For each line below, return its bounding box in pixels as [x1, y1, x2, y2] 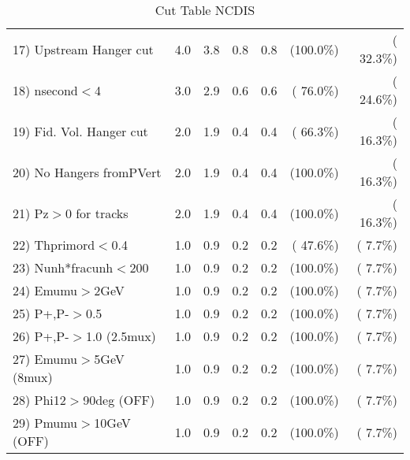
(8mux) [13, 368, 53, 386]
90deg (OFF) [83, 391, 155, 409]
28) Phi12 [13, 391, 66, 409]
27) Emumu [13, 350, 78, 368]
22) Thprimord [13, 236, 95, 254]
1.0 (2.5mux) [85, 327, 156, 345]
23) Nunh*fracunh [13, 258, 114, 276]
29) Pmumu [13, 414, 78, 432]
